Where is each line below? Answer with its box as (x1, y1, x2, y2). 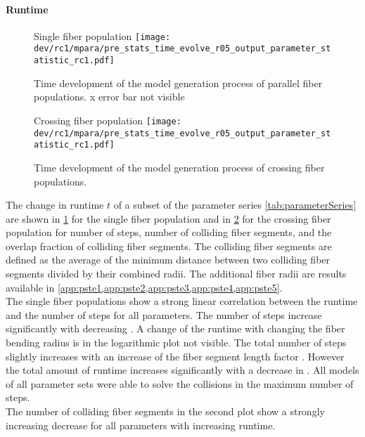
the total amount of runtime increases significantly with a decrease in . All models (6, 363, 359, 377)
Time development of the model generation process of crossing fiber (34, 159, 325, 174)
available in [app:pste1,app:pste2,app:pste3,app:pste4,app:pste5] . (6, 280, 283, 294)
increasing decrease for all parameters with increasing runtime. (6, 417, 276, 432)
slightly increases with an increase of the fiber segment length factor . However (6, 348, 345, 363)
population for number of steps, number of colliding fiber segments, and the (6, 225, 332, 240)
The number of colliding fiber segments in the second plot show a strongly (6, 404, 325, 419)
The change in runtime (6, 197, 104, 212)
